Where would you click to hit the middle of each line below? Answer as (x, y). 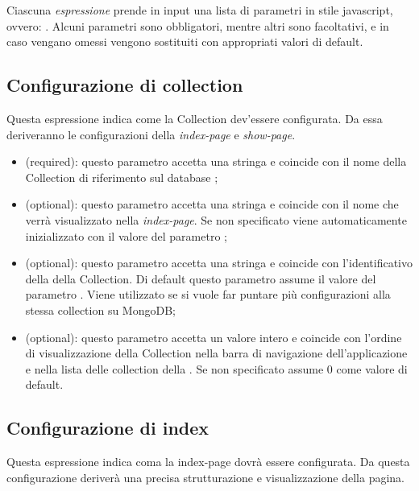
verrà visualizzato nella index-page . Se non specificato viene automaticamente (216, 219)
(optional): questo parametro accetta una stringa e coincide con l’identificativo (219, 263)
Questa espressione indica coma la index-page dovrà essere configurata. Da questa (208, 462)
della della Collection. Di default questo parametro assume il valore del (201, 278)
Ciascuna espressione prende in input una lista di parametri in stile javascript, (200, 10)
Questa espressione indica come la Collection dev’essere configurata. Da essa (195, 118)
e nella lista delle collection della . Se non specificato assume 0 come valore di (216, 368)
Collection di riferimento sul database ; (122, 177)
